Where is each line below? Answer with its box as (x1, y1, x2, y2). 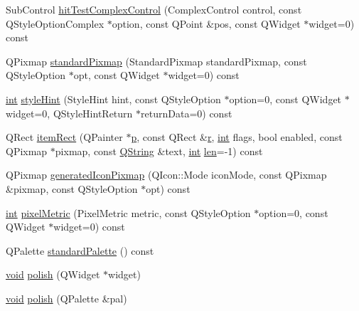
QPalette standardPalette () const (6, 243, 154, 258)
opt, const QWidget (73, 68, 160, 83)
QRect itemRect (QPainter (6, 130, 123, 144)
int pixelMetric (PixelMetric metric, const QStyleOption (6, 205, 251, 220)
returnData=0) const (141, 105, 232, 120)
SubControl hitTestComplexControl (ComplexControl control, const (6, 2, 302, 16)
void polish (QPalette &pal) (6, 290, 127, 305)
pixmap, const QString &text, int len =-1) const (55, 143, 263, 158)
